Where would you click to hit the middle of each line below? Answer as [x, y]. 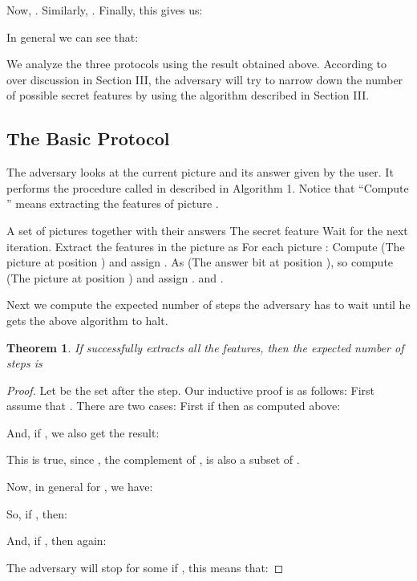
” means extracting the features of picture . [113, 203]
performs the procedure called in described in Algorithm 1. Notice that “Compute [208, 187]
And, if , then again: [57, 540]
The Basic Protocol [88, 138]
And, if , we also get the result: [83, 432]
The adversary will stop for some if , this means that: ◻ [145, 567]
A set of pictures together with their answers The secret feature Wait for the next [207, 230]
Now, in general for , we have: [80, 487]
